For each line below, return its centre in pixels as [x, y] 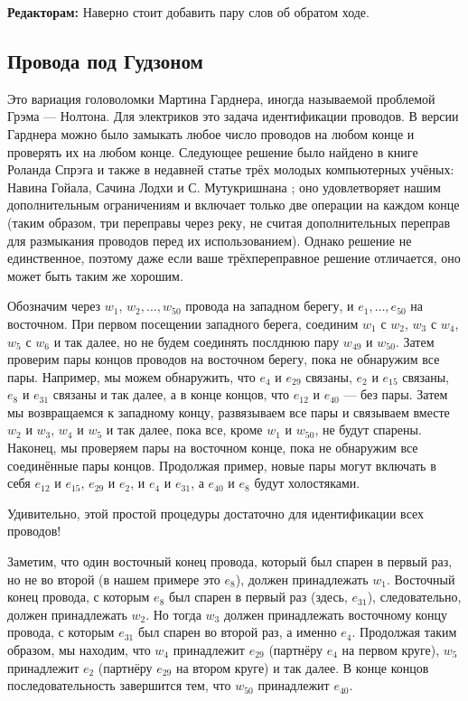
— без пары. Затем [396, 394]
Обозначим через [54, 306]
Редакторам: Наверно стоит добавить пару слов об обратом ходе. [188, 12]
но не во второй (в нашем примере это [114, 579]
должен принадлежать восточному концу [335, 614]
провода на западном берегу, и [270, 306]
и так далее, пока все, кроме [184, 430]
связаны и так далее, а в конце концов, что [171, 394]
